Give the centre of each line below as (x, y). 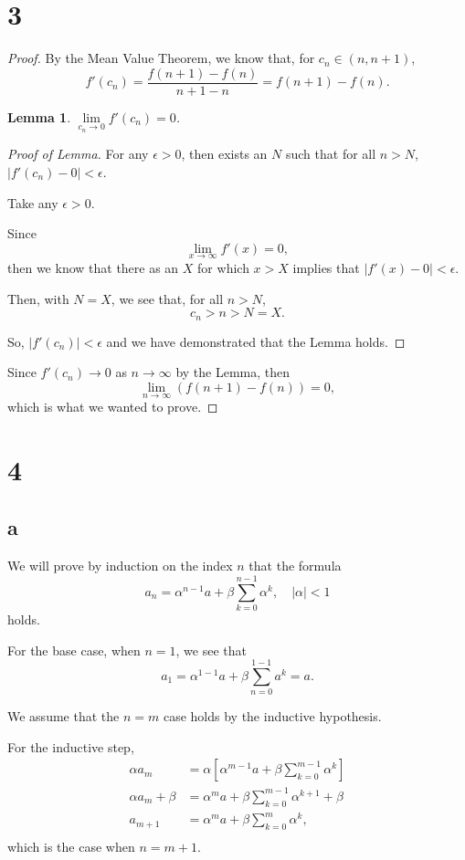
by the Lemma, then (233, 372)
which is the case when (71, 847)
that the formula (295, 566)
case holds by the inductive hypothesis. (272, 716)
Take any (33, 202)
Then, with (38, 298)
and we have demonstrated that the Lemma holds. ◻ (256, 341)
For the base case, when (74, 650)
